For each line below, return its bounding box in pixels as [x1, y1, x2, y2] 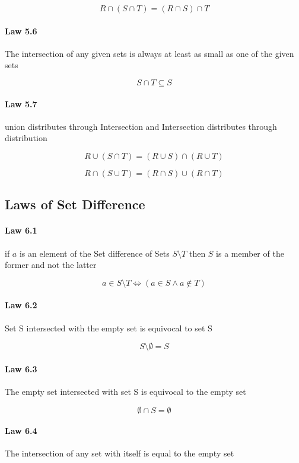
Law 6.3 [5, 362, 37, 375]
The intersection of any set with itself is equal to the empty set [5, 447, 234, 459]
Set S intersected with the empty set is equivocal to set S [5, 321, 212, 334]
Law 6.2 [5, 299, 37, 311]
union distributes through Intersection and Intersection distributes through [5, 120, 277, 132]
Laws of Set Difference [5, 195, 145, 213]
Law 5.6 [5, 24, 37, 37]
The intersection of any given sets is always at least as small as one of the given [5, 47, 294, 59]
